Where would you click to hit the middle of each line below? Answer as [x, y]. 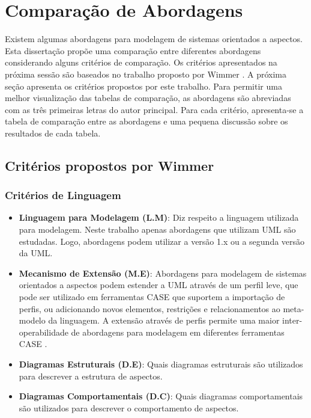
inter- [292, 320]
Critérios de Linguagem [63, 195]
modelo [32, 320]
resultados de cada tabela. [53, 133]
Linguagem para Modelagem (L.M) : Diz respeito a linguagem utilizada [159, 217]
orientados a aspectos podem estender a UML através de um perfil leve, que [159, 285]
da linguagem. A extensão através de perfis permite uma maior [164, 320]
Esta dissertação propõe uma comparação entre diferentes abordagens [133, 50]
